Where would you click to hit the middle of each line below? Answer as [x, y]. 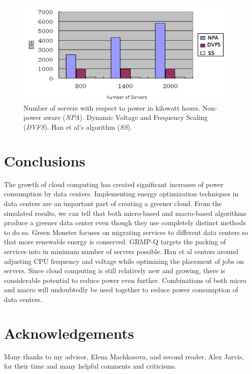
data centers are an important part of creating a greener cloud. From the [113, 203]
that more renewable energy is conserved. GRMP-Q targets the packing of [115, 242]
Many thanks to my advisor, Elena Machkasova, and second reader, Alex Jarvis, [124, 356]
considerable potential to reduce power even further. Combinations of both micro [125, 280]
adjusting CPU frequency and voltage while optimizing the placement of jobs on [124, 261]
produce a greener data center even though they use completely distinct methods [125, 222]
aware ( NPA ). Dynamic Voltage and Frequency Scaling [126, 117]
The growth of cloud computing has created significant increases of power [114, 184]
